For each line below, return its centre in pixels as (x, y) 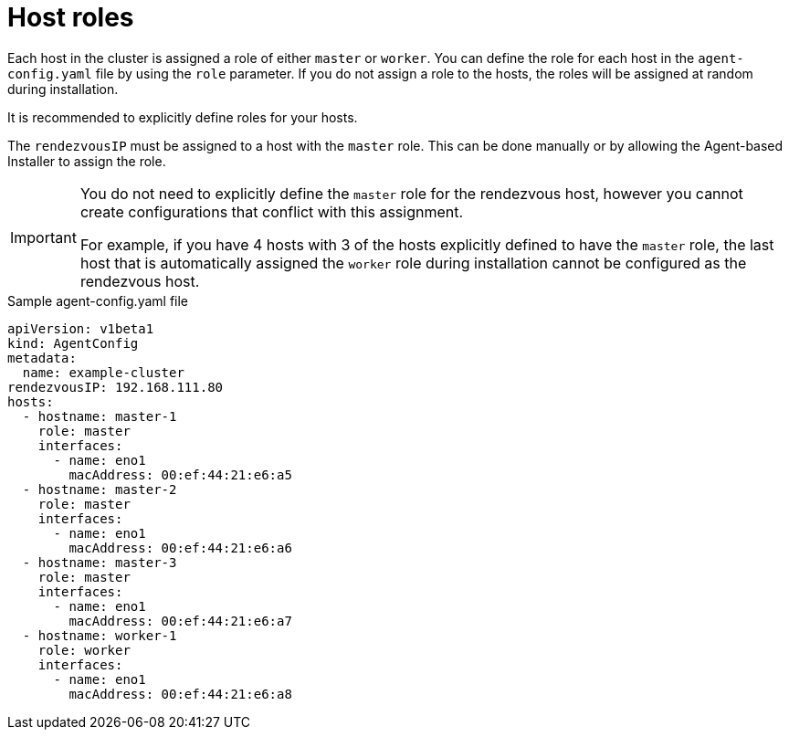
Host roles (71, 17)
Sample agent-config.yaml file (98, 300)
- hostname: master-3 (100, 562)
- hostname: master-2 (100, 489)
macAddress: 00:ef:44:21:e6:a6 (180, 547)
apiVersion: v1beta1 (81, 328)
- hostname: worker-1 (100, 635)
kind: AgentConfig (73, 343)
